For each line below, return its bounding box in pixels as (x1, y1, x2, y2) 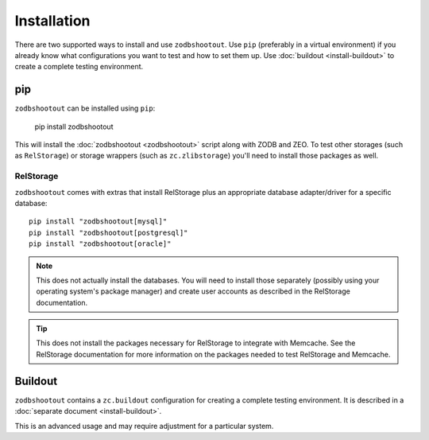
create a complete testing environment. (14, 62, 144, 72)
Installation (14, 12, 91, 29)
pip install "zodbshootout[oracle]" (29, 239, 172, 248)
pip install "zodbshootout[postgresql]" (29, 228, 188, 237)
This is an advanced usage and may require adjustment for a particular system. (14, 421, 274, 430)
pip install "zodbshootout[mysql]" (29, 217, 168, 226)
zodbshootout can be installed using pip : (14, 103, 156, 113)
